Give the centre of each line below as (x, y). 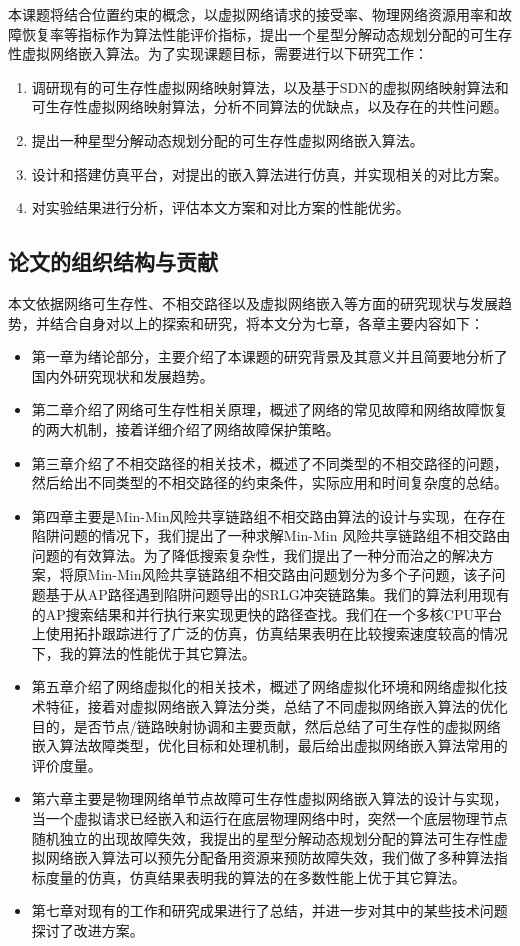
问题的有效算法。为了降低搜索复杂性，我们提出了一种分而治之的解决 (255, 554)
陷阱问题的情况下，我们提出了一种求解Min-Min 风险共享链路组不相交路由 (271, 535)
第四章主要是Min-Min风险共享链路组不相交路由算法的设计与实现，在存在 (268, 515)
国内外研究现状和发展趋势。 (122, 375)
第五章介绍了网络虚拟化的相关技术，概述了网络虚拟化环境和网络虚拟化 (262, 686)
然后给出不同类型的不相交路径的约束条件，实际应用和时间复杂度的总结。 (269, 482)
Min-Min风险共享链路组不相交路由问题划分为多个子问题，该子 (289, 574)
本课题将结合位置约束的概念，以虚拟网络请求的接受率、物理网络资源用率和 (253, 14)
